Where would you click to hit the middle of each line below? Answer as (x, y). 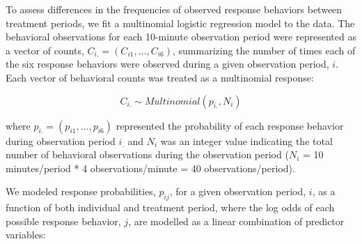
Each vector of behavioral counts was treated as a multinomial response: (160, 77)
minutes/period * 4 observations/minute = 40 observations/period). (150, 168)
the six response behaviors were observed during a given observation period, (167, 64)
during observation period (61, 140)
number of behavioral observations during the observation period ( (147, 154)
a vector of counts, (45, 50)
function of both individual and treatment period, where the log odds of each (170, 207)
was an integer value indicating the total (246, 140)
